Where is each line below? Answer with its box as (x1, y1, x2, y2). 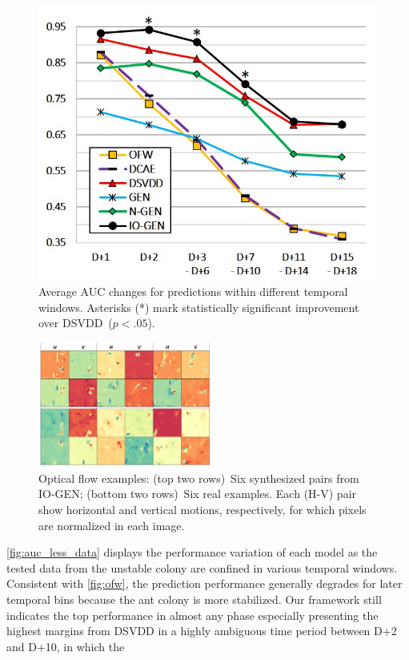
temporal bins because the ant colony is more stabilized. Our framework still (6, 591, 382, 608)
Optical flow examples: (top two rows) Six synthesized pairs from (38, 469, 359, 486)
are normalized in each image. (38, 516, 185, 533)
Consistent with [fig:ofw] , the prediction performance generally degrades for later (6, 575, 403, 592)
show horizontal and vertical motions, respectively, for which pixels (38, 501, 367, 518)
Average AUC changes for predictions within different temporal (38, 283, 348, 299)
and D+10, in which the (6, 638, 125, 654)
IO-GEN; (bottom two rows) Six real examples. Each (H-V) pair (38, 485, 357, 502)
